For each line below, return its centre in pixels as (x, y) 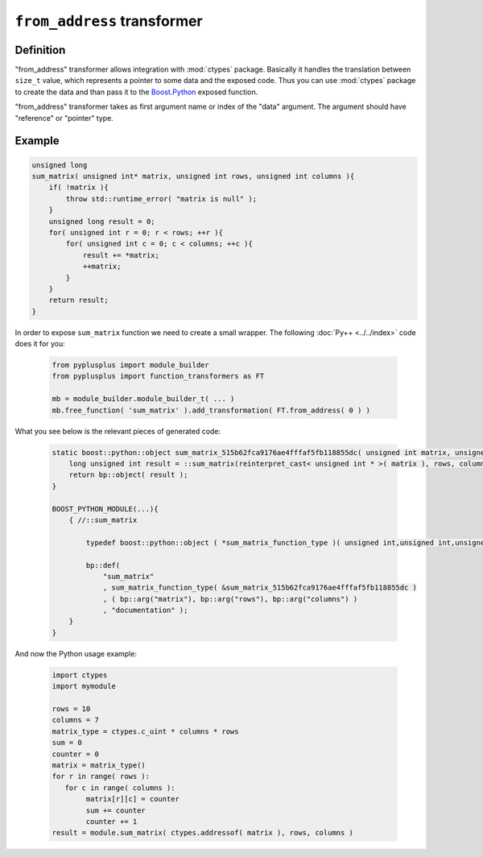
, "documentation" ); (145, 611)
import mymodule (84, 686)
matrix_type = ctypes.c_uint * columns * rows (145, 731)
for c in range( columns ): (120, 788)
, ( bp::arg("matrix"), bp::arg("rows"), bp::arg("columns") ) (230, 599)
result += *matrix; (121, 255)
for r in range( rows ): (101, 776)
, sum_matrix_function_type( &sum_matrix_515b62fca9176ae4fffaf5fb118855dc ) (260, 588)
